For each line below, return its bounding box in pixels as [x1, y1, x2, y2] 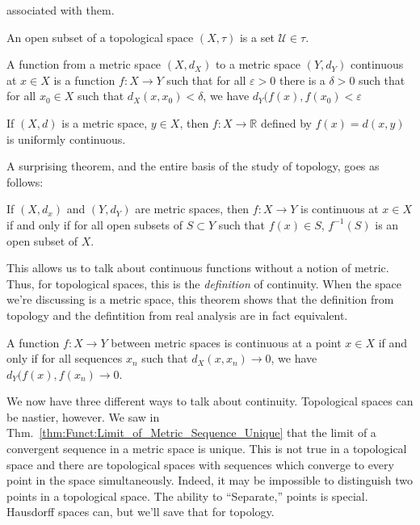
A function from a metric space [6, 56, 162, 73]
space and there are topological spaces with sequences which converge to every [6, 456, 394, 472]
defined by [260, 114, 312, 131]
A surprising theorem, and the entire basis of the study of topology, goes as [6, 157, 380, 174]
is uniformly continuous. [6, 130, 126, 147]
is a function [53, 71, 115, 88]
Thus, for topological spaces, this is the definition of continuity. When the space [6, 275, 401, 292]
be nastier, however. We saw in [6, 408, 160, 425]
